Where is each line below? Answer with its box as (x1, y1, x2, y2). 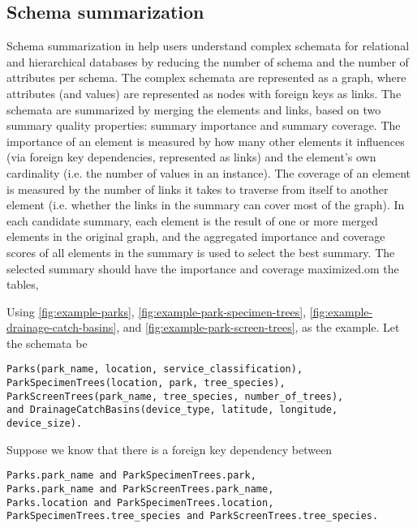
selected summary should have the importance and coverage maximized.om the (6, 260, 399, 277)
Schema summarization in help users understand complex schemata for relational (6, 37, 410, 54)
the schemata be (6, 334, 88, 351)
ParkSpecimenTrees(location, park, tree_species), (6, 377, 286, 389)
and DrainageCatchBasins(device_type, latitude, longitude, (6, 404, 338, 416)
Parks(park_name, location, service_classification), (6, 363, 303, 376)
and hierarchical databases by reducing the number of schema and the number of (6, 53, 409, 70)
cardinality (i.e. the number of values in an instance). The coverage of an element (6, 164, 411, 181)
